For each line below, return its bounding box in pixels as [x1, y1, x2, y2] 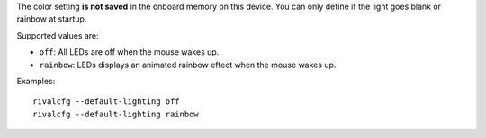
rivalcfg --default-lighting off [32, 97, 180, 107]
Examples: [16, 75, 56, 86]
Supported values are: [16, 30, 99, 40]
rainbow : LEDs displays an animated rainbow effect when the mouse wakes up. [39, 59, 337, 70]
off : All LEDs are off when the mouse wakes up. [39, 47, 220, 57]
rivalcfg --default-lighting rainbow [32, 108, 200, 119]
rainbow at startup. [16, 13, 87, 24]
